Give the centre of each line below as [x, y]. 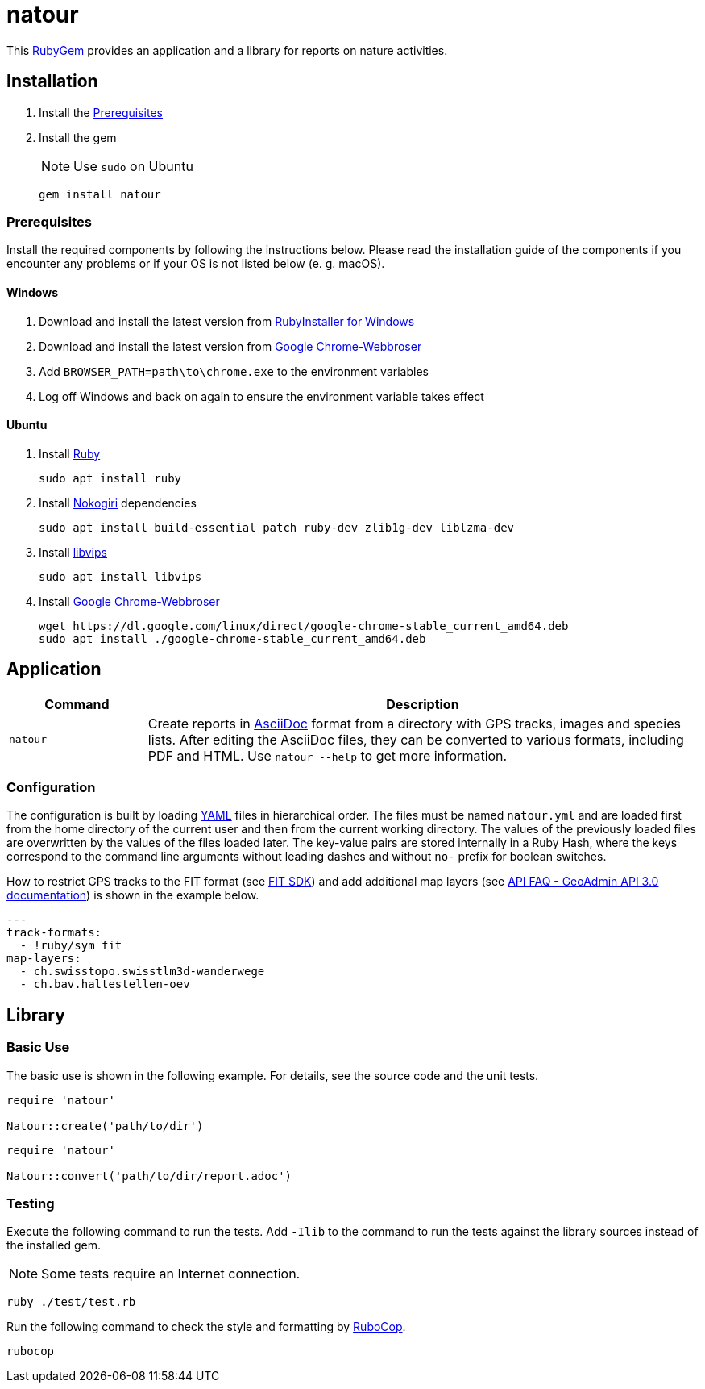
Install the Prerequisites [101, 112]
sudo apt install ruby [110, 478]
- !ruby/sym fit [71, 946]
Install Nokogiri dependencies [118, 503]
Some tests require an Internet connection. [171, 1274]
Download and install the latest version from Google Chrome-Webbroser [230, 346]
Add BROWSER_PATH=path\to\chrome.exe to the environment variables [234, 371]
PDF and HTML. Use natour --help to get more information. [328, 755]
